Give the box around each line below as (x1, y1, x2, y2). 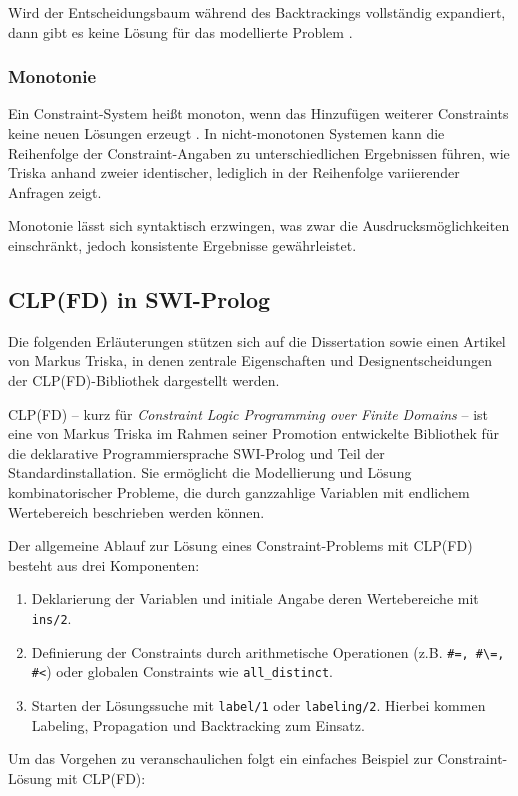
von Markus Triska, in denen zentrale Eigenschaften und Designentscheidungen (8, 350, 492, 371)
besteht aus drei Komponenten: (8, 554, 200, 575)
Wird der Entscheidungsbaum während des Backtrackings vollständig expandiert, (8, 2, 506, 22)
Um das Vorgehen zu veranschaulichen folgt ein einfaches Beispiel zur (8, 748, 433, 769)
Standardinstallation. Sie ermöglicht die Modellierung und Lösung (8, 462, 412, 483)
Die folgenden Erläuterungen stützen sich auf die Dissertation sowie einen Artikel (8, 330, 506, 351)
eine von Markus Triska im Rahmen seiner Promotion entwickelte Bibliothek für (8, 423, 500, 444)
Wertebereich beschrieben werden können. (8, 501, 265, 522)
